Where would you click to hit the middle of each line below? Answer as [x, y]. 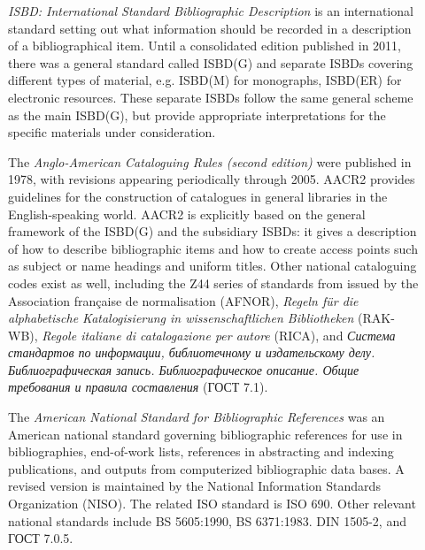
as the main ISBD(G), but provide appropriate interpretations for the [197, 115]
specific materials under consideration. [112, 132]
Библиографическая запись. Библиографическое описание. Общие [184, 369]
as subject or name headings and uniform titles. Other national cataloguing [212, 266]
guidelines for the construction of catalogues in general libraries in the [198, 196]
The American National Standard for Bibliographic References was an [197, 417]
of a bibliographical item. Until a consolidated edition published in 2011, [205, 46]
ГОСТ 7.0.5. [41, 538]
